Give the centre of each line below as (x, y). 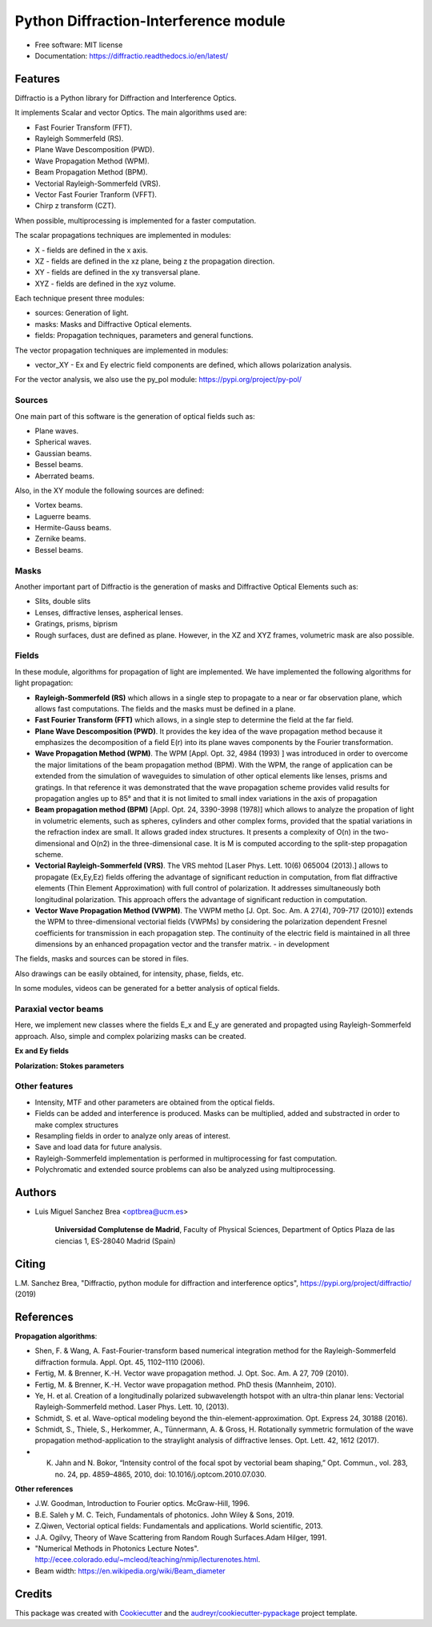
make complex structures (77, 1125)
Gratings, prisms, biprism (76, 624)
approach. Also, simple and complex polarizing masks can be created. (131, 1036)
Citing (30, 1264)
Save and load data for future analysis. (98, 1147)
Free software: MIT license (79, 45)
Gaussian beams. (63, 453)
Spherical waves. (63, 442)
